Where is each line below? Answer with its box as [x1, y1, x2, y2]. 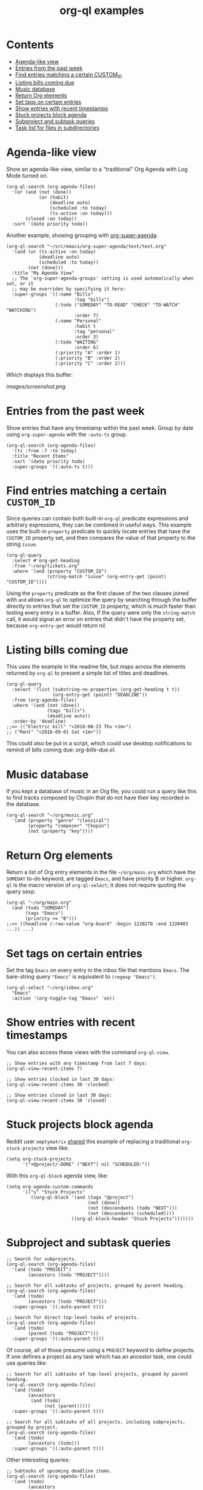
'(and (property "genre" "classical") [12, 818, 110, 824]
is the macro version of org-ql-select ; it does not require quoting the [13, 881, 186, 889]
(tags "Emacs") [25, 910, 64, 917]
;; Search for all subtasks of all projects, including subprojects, [6, 1419, 186, 1426]
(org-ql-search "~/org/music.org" [6, 812, 94, 818]
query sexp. [6, 888, 36, 895]
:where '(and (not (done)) [12, 703, 80, 709]
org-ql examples [59, 4, 144, 18]
